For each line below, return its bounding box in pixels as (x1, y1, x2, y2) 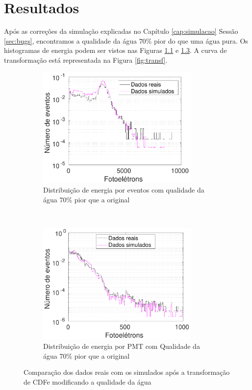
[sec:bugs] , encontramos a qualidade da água (4, 35, 137, 46)
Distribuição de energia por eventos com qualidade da (43, 185, 204, 195)
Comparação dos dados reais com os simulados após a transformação (24, 367, 230, 377)
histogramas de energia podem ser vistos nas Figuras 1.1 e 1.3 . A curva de (4, 45, 227, 55)
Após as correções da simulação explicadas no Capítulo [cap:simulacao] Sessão (4, 26, 238, 36)
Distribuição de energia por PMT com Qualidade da (43, 341, 200, 351)
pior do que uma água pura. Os (153, 35, 248, 46)
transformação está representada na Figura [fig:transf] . (4, 54, 168, 65)
